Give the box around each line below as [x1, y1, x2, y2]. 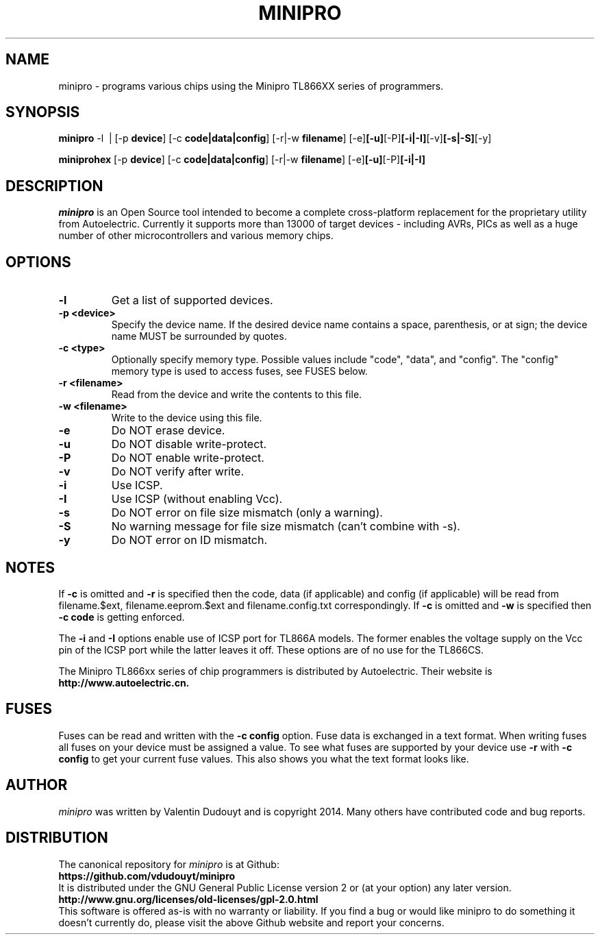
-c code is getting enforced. [58, 610, 185, 623]
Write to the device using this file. [111, 412, 262, 424]
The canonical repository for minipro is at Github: [58, 858, 279, 870]
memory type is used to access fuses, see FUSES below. [111, 365, 368, 378]
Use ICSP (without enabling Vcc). [111, 492, 283, 506]
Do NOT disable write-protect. [111, 437, 267, 452]
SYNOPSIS [5, 103, 80, 121]
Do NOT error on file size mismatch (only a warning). [111, 506, 383, 520]
